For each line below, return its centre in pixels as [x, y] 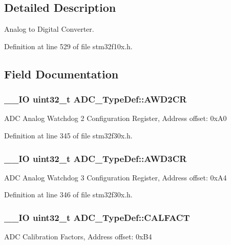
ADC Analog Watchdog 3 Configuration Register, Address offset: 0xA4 [115, 177]
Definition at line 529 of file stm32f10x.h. [68, 46]
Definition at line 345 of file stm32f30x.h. [68, 135]
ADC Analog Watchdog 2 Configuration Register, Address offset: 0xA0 [115, 118]
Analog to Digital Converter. [49, 29]
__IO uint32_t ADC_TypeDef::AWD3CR [96, 158]
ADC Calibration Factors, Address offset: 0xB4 [78, 237]
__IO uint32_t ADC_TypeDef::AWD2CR [96, 99]
